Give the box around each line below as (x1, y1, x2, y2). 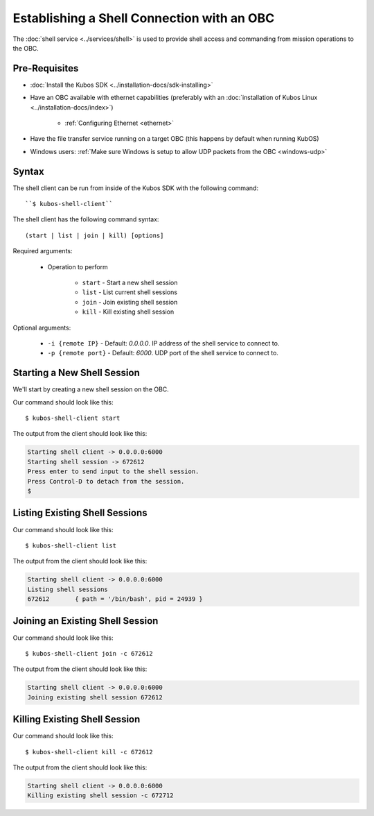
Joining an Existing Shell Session (12, 615, 159, 627)
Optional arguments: (12, 323, 71, 332)
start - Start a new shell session (82, 278, 178, 287)
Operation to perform (47, 262, 109, 271)
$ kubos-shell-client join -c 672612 (25, 649, 154, 657)
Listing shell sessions (27, 585, 109, 593)
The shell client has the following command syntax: (12, 215, 159, 223)
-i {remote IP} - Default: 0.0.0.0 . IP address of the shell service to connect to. (47, 339, 280, 347)
